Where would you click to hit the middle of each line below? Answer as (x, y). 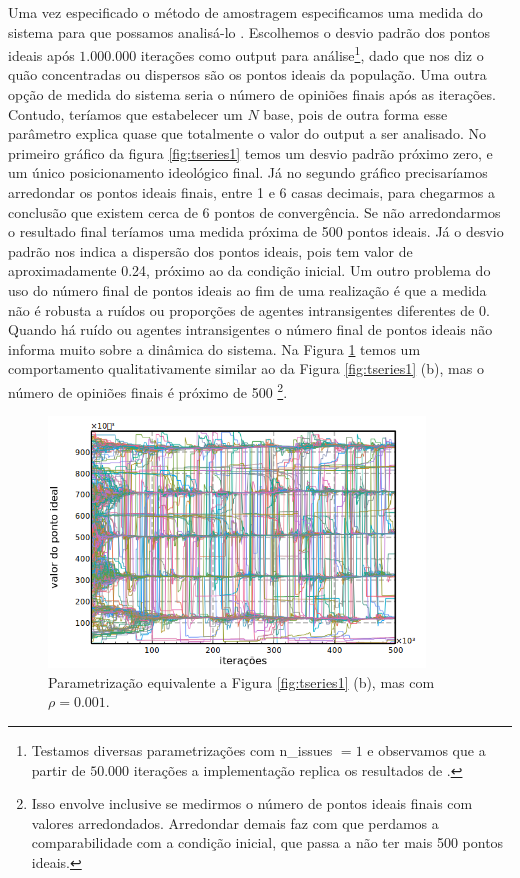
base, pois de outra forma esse (355, 113)
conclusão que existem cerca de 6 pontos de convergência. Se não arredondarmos (254, 211)
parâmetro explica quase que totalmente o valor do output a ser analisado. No (247, 133)
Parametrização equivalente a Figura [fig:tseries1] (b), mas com (241, 681)
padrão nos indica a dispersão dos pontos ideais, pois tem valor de (210, 250)
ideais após (41, 54)
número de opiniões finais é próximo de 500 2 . (148, 390)
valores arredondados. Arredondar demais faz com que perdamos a (235, 822)
